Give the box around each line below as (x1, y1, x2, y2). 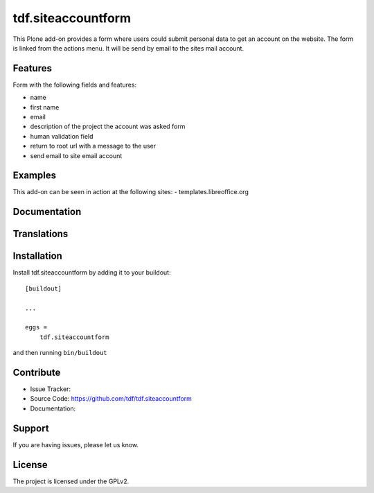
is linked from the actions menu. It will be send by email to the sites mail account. (12, 44, 244, 52)
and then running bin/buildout (12, 349, 107, 357)
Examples (12, 170, 57, 182)
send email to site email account (30, 151, 123, 159)
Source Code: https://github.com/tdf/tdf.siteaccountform (30, 395, 192, 403)
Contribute (12, 366, 61, 378)
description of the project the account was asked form (30, 122, 186, 131)
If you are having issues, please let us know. (12, 440, 139, 449)
